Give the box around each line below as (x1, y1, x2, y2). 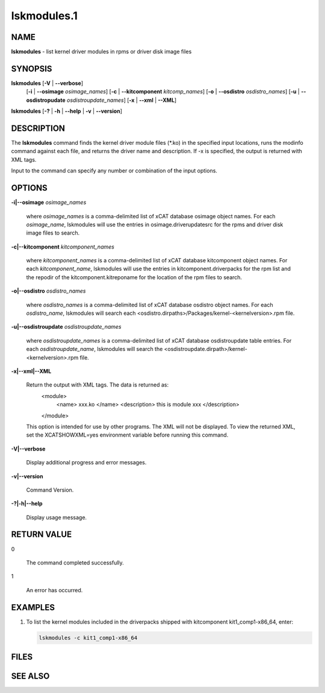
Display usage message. (26, 513, 87, 521)
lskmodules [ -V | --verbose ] (11, 79, 84, 87)
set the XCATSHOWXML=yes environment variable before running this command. (26, 431, 229, 438)
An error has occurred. (26, 586, 83, 593)
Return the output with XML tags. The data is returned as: (26, 381, 169, 388)
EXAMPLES (11, 602, 55, 612)
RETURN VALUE (11, 530, 72, 540)
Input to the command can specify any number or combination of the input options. (11, 167, 218, 174)
